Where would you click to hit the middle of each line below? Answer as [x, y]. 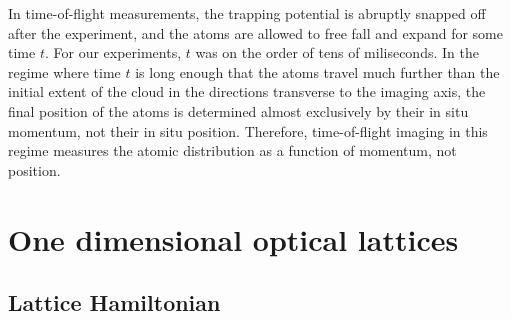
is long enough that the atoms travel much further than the [317, 71]
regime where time [64, 71]
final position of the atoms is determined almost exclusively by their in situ [238, 110]
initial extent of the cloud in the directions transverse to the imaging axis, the [247, 91]
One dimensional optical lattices [233, 238]
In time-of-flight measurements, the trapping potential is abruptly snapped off [247, 13]
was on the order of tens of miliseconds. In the [337, 52]
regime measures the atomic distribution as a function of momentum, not [232, 150]
